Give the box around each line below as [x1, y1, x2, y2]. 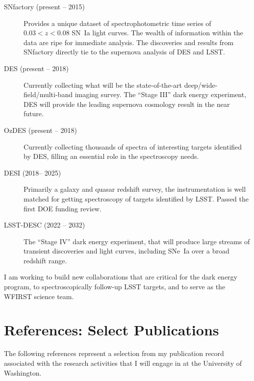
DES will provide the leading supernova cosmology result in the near [24, 99, 230, 109]
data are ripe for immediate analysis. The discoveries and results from [24, 37, 234, 47]
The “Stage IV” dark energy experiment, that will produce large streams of [24, 236, 250, 246]
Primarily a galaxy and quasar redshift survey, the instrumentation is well [24, 184, 246, 194]
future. [24, 108, 44, 119]
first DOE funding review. [24, 203, 102, 213]
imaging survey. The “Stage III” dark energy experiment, [75, 89, 247, 100]
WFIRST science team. [4, 291, 74, 301]
